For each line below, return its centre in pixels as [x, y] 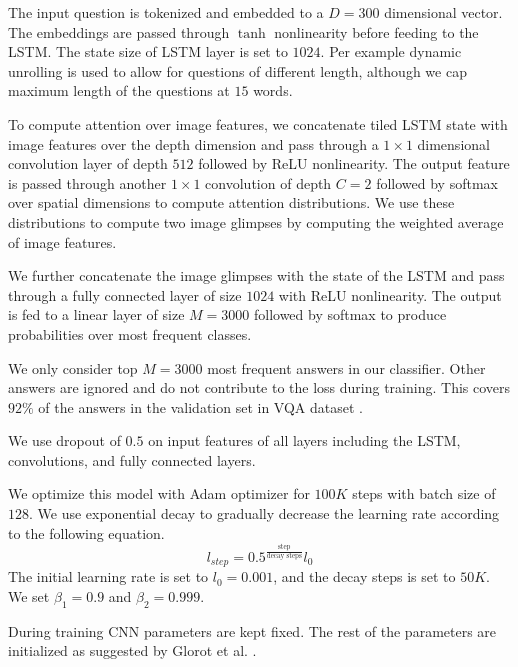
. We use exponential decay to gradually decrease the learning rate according [264, 513]
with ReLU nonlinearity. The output [390, 294]
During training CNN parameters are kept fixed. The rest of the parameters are [252, 630]
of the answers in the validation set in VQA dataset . [201, 406]
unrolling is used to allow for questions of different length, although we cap [237, 70]
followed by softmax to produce [350, 314]
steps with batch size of [424, 493]
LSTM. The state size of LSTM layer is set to [148, 51]
